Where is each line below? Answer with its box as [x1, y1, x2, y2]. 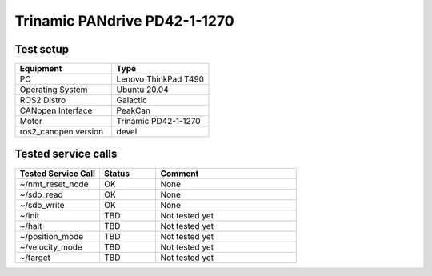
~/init [19, 210, 40, 221]
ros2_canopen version [19, 126, 104, 138]
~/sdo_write [19, 199, 65, 210]
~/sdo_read [19, 189, 63, 200]
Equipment [19, 63, 62, 74]
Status [104, 168, 130, 179]
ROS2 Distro [19, 94, 66, 106]
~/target [19, 252, 51, 263]
